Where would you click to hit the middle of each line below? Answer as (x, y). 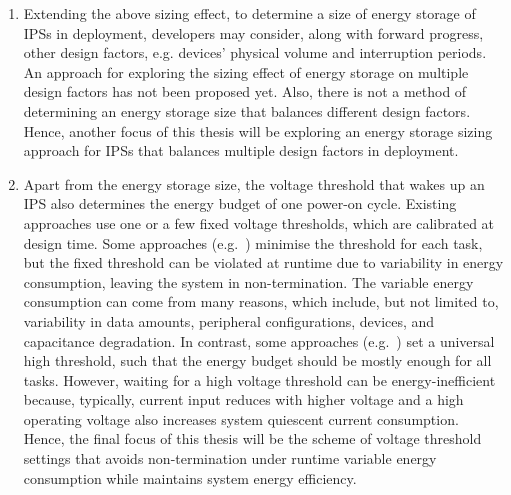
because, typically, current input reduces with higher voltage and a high (243, 399)
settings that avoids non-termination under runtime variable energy (230, 458)
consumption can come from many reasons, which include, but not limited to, (261, 301)
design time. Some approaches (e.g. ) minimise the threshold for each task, (253, 242)
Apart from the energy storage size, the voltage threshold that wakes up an (254, 183)
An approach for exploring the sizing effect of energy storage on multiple (246, 71)
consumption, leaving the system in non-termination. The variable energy (248, 281)
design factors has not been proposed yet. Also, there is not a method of (245, 91)
